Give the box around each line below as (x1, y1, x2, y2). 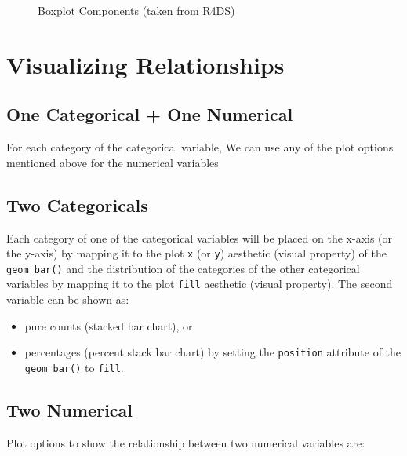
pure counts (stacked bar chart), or (24, 317, 193, 334)
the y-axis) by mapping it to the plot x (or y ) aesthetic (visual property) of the (6, 245, 387, 261)
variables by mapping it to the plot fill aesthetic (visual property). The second (6, 275, 393, 292)
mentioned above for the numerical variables (6, 154, 219, 170)
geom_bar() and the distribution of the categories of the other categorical (6, 260, 360, 276)
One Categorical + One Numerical (6, 102, 293, 126)
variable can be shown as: (6, 291, 129, 308)
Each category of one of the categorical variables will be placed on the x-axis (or (6, 229, 393, 246)
